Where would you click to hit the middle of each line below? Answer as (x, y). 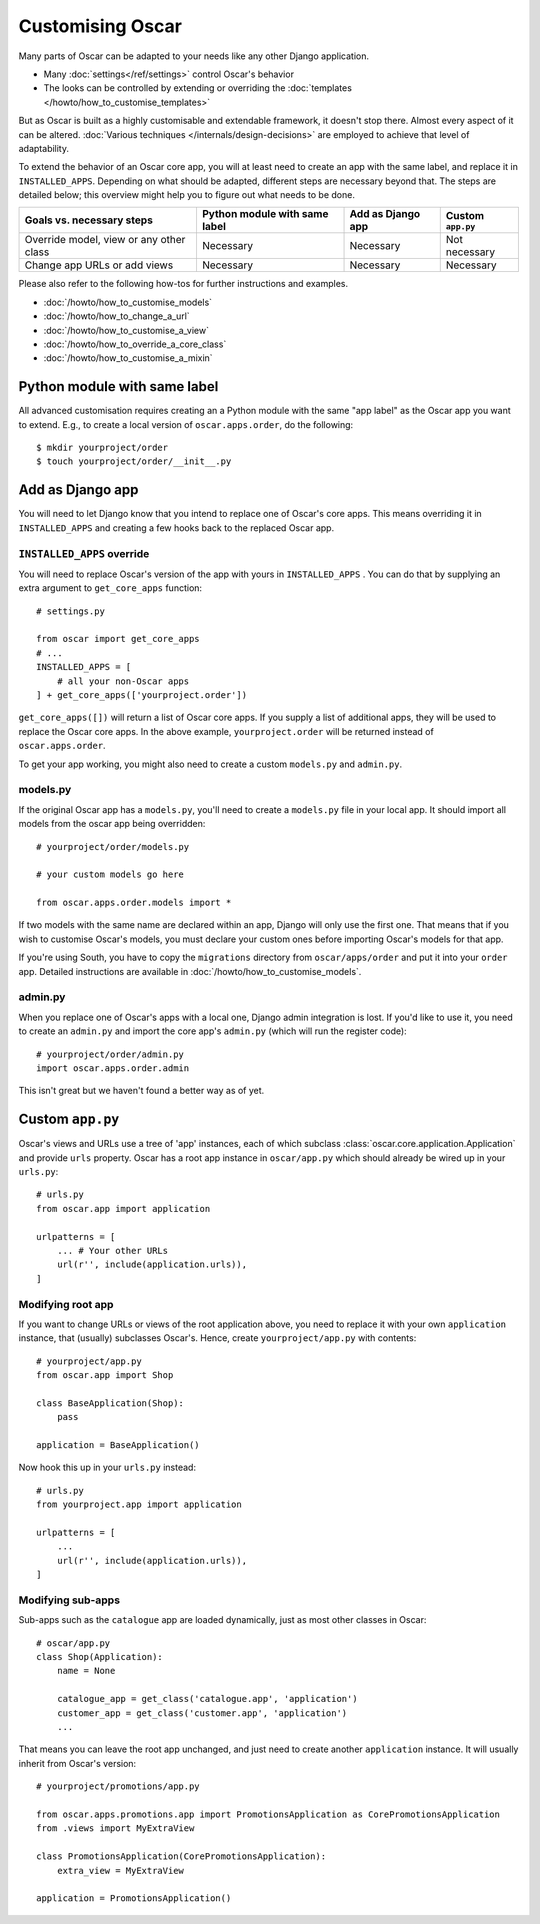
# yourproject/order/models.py (113, 846)
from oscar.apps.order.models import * (134, 903)
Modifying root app (66, 1304)
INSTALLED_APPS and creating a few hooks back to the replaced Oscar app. (176, 527)
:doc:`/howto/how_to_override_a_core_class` (135, 344)
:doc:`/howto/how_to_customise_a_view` (126, 330)
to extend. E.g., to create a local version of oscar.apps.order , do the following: (186, 424)
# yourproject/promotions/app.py (118, 1786)
